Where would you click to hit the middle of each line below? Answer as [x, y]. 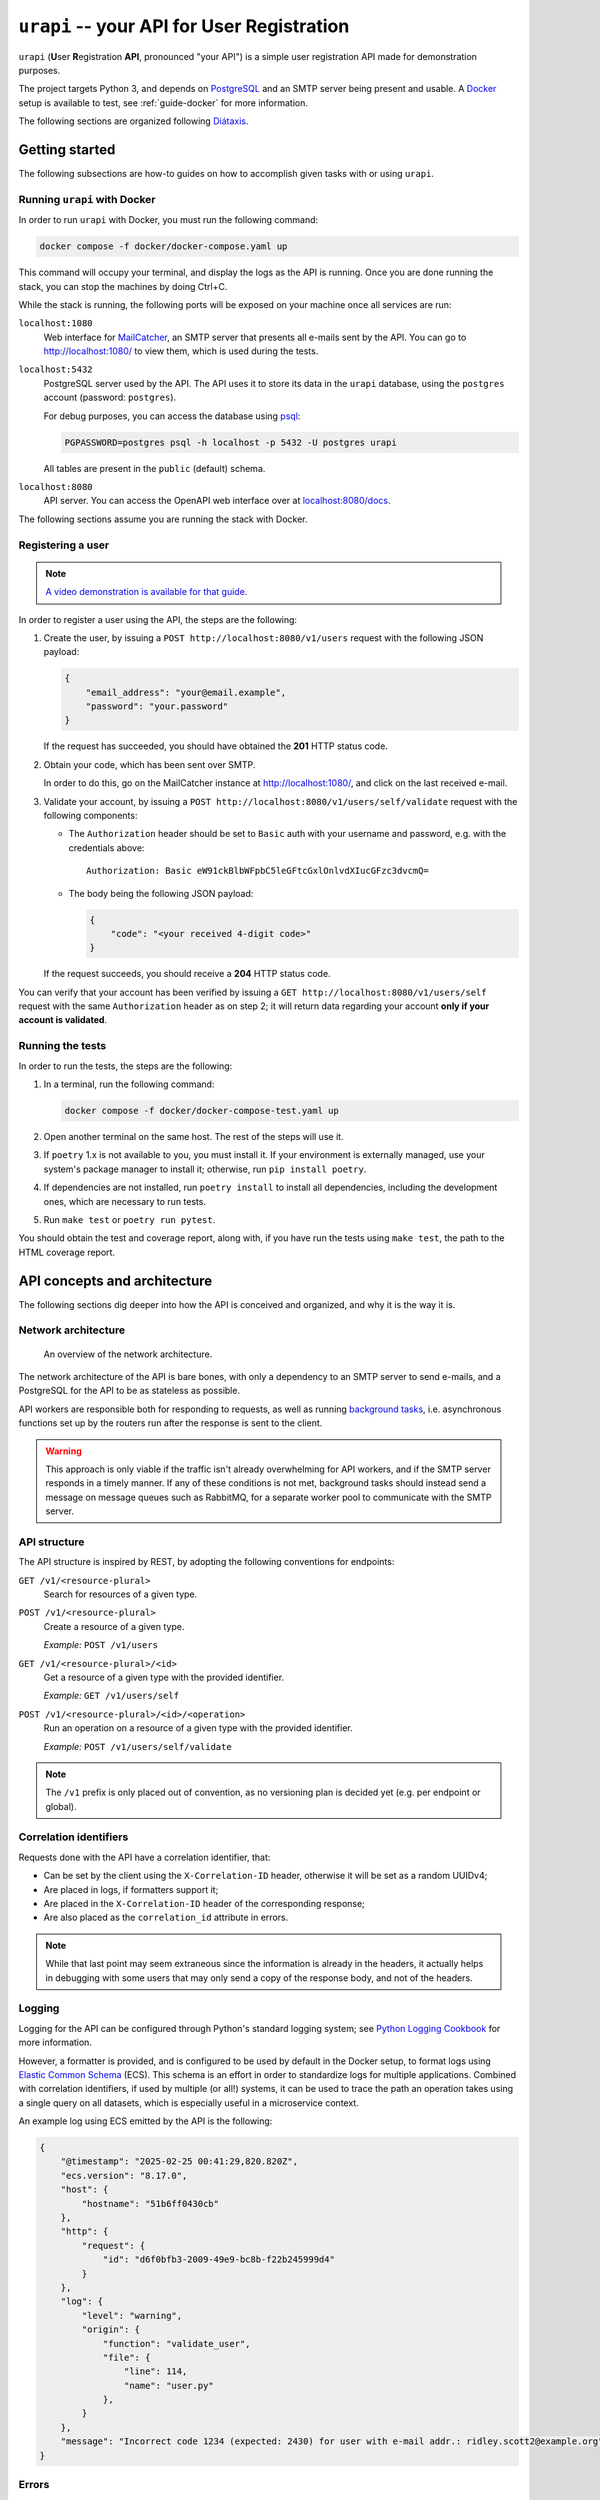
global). [61, 1806]
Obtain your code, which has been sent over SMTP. [149, 764]
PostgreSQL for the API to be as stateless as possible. [129, 1391]
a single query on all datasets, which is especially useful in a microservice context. [188, 2102]
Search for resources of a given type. [120, 1594]
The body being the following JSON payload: [161, 893]
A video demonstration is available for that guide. [146, 592]
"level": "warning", [132, 2315]
